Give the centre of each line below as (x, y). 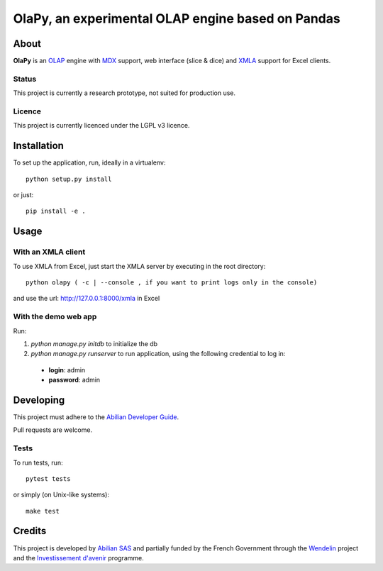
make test (43, 511)
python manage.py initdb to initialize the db (94, 343)
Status (25, 79)
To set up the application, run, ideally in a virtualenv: (89, 162)
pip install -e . (56, 211)
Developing (39, 400)
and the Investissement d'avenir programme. (79, 558)
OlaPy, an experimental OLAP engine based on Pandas (177, 18)
